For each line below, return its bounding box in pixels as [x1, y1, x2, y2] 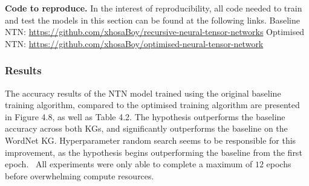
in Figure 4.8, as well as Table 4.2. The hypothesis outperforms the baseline [5, 110, 285, 123]
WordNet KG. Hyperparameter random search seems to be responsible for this [5, 133, 296, 146]
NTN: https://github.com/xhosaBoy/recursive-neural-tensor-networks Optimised [5, 25, 305, 38]
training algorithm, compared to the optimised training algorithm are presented [5, 98, 300, 111]
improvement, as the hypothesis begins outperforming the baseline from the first [5, 146, 302, 158]
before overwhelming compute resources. [5, 169, 154, 182]
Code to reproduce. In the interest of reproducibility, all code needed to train [5, 2, 302, 14]
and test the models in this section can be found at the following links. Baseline [5, 13, 300, 26]
